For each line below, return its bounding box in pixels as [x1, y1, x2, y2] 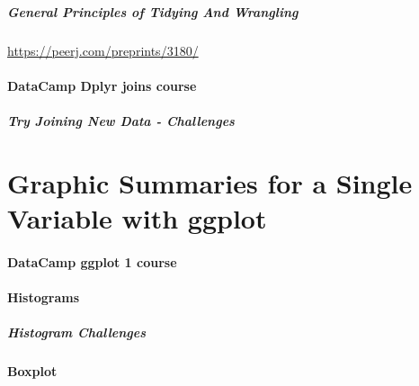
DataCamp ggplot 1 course [7, 252, 177, 271]
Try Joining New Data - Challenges [7, 111, 235, 130]
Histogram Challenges [7, 323, 147, 342]
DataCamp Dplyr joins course [7, 76, 197, 94]
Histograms [7, 287, 80, 306]
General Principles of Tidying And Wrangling [7, 2, 299, 21]
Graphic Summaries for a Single [7, 164, 413, 201]
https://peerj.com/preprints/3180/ [7, 40, 199, 59]
